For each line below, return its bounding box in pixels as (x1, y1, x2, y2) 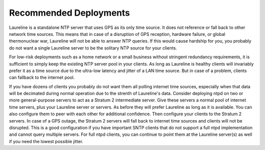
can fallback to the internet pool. (9, 75, 75, 80)
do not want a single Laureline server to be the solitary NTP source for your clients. (9, 45, 177, 51)
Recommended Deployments (9, 7, 130, 18)
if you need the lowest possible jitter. (9, 138, 83, 144)
